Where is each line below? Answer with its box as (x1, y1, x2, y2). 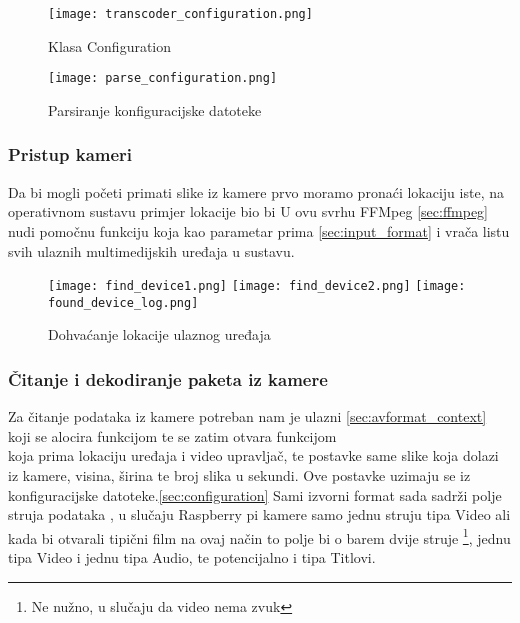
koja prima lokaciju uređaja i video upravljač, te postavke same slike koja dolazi (8, 445, 499, 466)
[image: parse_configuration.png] (48, 71, 278, 86)
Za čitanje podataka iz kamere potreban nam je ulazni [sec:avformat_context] (8, 406, 487, 427)
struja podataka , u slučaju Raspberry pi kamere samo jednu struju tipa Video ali (8, 504, 511, 525)
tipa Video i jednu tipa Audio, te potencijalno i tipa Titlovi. (8, 547, 376, 568)
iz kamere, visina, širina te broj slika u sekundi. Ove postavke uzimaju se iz (8, 465, 471, 485)
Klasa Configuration (48, 35, 172, 56)
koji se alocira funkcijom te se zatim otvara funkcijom (8, 425, 337, 446)
